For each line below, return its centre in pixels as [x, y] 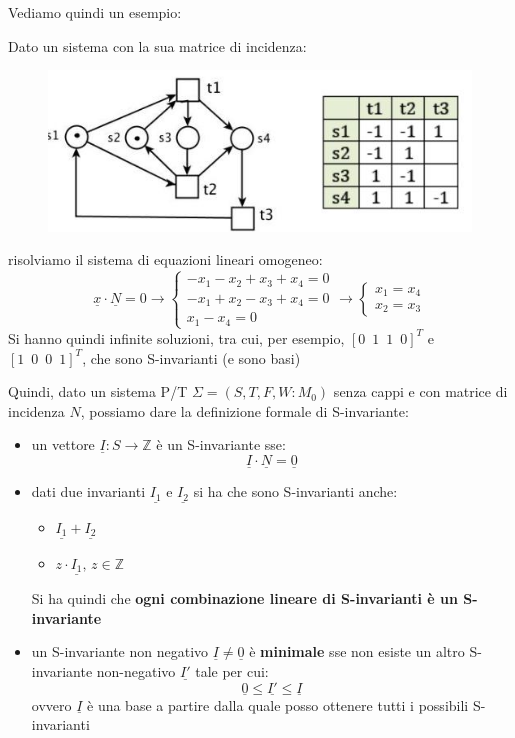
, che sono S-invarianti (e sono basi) [191, 357]
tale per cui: [232, 670]
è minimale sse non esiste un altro [357, 651]
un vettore [63, 444]
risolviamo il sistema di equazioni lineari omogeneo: [165, 259]
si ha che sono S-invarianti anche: [295, 491]
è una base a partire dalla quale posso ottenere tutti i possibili [278, 704]
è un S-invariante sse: [221, 444]
